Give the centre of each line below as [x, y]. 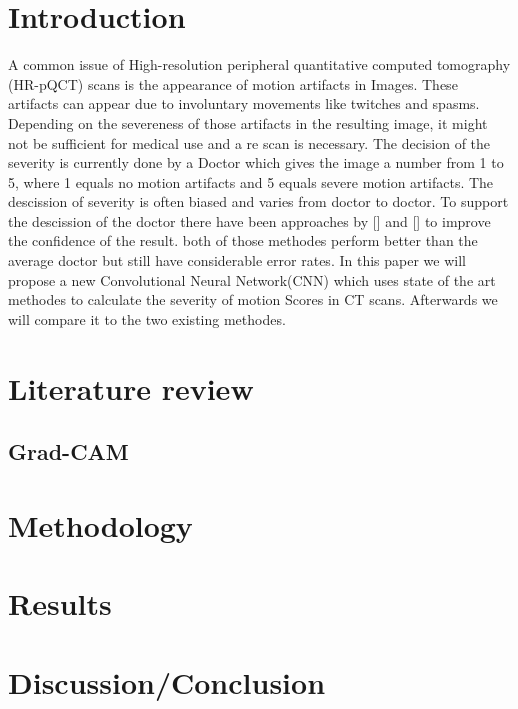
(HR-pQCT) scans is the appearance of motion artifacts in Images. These [233, 83]
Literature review [131, 387]
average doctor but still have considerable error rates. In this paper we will [237, 260]
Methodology [100, 524]
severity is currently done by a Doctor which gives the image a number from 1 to [256, 162]
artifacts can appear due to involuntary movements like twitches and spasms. [244, 103]
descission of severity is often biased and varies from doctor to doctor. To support [258, 201]
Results [60, 603]
